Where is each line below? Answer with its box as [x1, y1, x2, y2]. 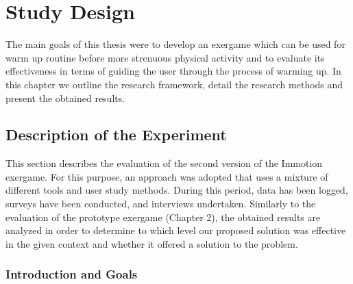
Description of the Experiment [5, 124, 227, 145]
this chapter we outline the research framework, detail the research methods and [5, 77, 343, 91]
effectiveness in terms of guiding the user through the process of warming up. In [5, 64, 341, 78]
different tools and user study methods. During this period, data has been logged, [5, 183, 348, 197]
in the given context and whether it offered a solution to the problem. [5, 236, 298, 250]
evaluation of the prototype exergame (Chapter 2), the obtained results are [5, 209, 321, 224]
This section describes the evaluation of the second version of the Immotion [5, 156, 323, 170]
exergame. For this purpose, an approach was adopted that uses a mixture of [5, 169, 328, 183]
